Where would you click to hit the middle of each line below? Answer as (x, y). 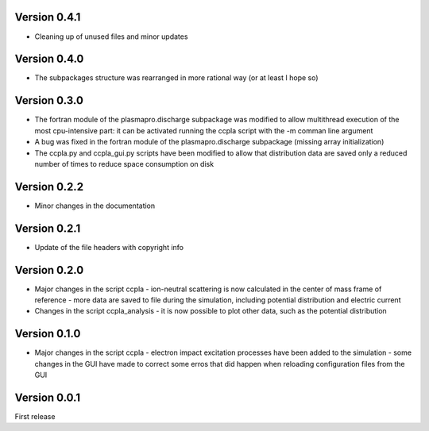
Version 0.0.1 (48, 397)
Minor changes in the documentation (95, 206)
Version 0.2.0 (49, 270)
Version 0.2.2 (49, 187)
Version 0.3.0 (49, 100)
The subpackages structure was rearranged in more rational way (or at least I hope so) (176, 78)
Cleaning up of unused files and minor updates (111, 37)
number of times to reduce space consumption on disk (124, 164)
